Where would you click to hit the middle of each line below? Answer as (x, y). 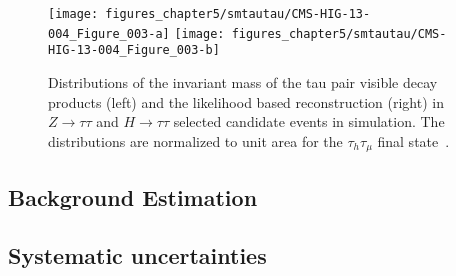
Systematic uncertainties (137, 255)
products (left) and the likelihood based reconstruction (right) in (246, 101)
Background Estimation (133, 196)
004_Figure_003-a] (109, 33)
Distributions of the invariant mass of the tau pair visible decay (243, 81)
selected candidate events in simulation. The (309, 121)
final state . (413, 140)
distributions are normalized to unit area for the (195, 140)
